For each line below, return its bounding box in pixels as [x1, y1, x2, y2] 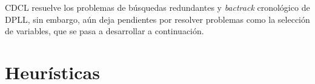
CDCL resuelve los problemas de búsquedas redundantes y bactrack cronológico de [5, 1, 310, 13]
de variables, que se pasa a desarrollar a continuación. [5, 25, 204, 37]
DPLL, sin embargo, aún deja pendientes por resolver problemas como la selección [5, 13, 310, 25]
